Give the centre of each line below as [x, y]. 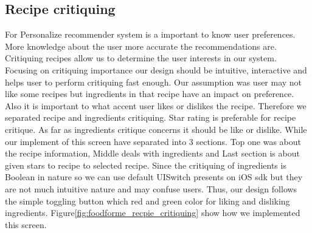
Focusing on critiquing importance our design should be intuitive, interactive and [156, 69]
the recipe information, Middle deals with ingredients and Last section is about [152, 153]
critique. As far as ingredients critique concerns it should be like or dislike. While [156, 129]
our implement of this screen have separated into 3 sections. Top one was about [153, 141]
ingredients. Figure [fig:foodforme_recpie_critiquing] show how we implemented [153, 213]
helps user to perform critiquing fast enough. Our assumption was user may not [154, 82]
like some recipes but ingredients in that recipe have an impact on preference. [150, 94]
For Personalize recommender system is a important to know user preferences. [150, 34]
